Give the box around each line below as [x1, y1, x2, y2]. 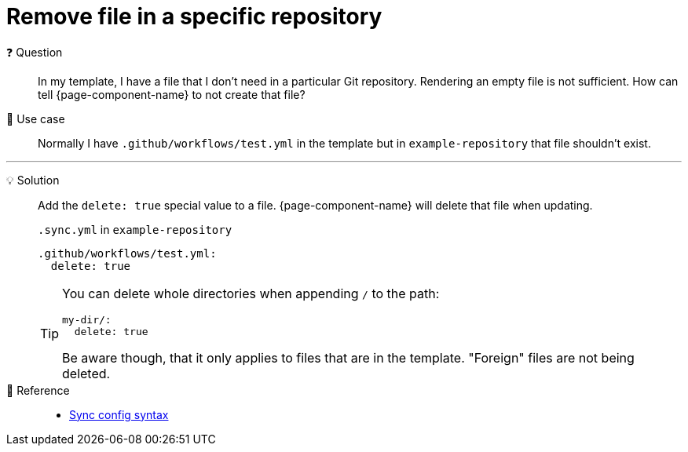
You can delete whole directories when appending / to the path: [62, 285, 440, 301]
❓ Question [6, 45, 63, 59]
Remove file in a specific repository [6, 3, 382, 30]
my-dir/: [62, 313, 112, 326]
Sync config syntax [69, 407, 169, 421]
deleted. [62, 365, 111, 381]
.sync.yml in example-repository [38, 222, 232, 236]
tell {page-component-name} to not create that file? [38, 87, 306, 101]
